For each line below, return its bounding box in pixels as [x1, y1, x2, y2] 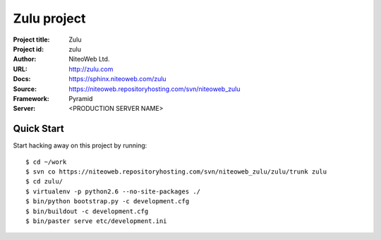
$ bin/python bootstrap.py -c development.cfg [25, 198, 190, 205]
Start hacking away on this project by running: [13, 141, 147, 150]
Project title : [13, 35, 50, 44]
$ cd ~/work [25, 157, 67, 166]
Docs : [13, 75, 31, 83]
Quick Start [13, 123, 64, 135]
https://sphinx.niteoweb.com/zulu [68, 75, 167, 83]
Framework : [13, 94, 49, 102]
